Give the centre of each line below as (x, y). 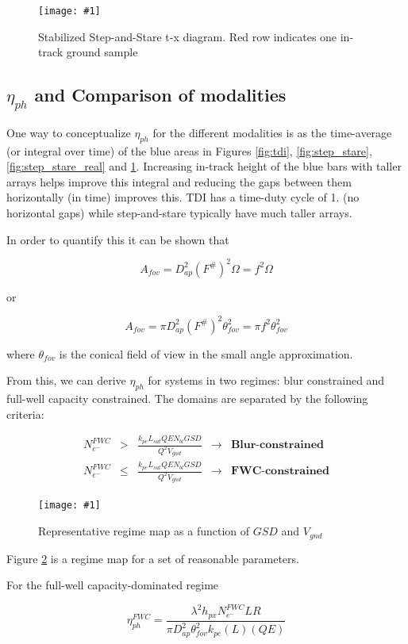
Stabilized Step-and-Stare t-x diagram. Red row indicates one (188, 36)
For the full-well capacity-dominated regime (113, 585)
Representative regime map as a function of (144, 531)
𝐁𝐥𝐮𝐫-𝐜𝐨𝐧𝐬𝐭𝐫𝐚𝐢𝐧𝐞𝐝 (277, 445)
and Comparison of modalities (160, 95)
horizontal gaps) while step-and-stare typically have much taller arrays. (179, 213)
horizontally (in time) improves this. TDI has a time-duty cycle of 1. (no (183, 197)
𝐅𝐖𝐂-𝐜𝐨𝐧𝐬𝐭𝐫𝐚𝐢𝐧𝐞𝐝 (280, 471)
